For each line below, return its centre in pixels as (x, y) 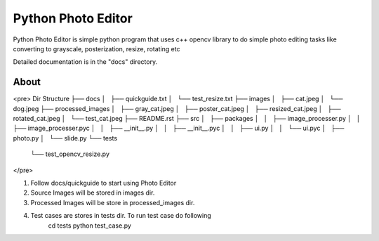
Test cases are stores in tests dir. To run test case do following (121, 216)
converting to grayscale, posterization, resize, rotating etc (97, 48)
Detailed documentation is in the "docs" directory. (85, 62)
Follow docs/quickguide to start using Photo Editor (104, 183)
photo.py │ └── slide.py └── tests (65, 138)
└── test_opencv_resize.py (70, 154)
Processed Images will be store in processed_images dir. (113, 202)
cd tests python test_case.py (89, 226)
